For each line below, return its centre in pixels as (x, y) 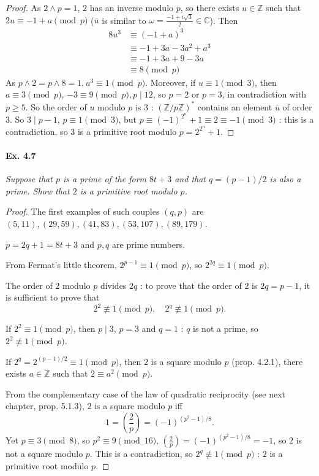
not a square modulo (44, 454)
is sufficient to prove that (53, 297)
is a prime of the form (104, 179)
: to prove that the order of (191, 285)
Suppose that (29, 179)
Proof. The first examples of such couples (83, 211)
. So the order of (56, 106)
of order (297, 106)
